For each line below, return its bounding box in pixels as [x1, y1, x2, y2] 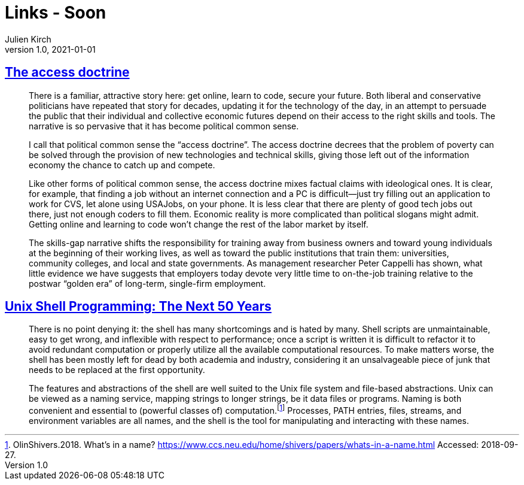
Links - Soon [5, 2, 106, 23]
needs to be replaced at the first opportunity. [29, 365, 205, 375]
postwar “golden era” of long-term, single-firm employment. [29, 278, 266, 289]
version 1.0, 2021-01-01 [5, 44, 96, 54]
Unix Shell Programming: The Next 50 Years [5, 299, 272, 314]
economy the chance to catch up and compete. [29, 159, 215, 170]
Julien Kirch [5, 34, 51, 44]
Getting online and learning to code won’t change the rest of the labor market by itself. [29, 219, 368, 229]
